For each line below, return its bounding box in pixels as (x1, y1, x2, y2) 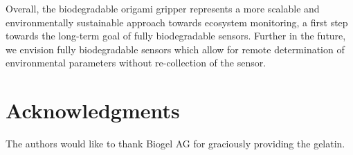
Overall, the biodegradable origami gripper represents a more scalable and (6, 1, 320, 15)
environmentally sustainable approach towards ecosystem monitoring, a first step (6, 15, 348, 29)
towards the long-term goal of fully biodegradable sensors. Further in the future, (6, 28, 346, 43)
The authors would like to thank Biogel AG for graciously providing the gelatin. (6, 136, 345, 151)
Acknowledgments (6, 96, 180, 125)
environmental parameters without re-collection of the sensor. (6, 55, 266, 70)
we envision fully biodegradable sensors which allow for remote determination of (6, 42, 345, 56)
